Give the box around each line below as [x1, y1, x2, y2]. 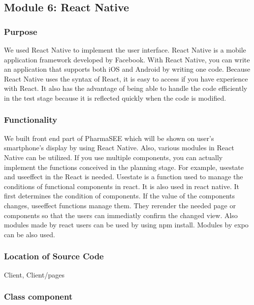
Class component [4, 290, 73, 303]
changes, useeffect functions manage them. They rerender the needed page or [4, 200, 236, 210]
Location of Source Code [4, 250, 104, 262]
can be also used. [4, 229, 55, 239]
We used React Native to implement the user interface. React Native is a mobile [4, 45, 246, 55]
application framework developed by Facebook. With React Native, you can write [4, 54, 250, 64]
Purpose [4, 25, 37, 37]
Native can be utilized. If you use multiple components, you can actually [4, 152, 223, 162]
